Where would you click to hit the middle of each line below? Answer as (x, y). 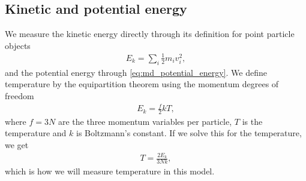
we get (17, 145)
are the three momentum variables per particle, (145, 121)
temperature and (36, 133)
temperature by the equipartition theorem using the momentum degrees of (142, 84)
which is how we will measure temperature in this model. (110, 171)
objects (18, 45)
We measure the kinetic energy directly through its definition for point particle (150, 34)
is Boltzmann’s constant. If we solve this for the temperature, (189, 133)
